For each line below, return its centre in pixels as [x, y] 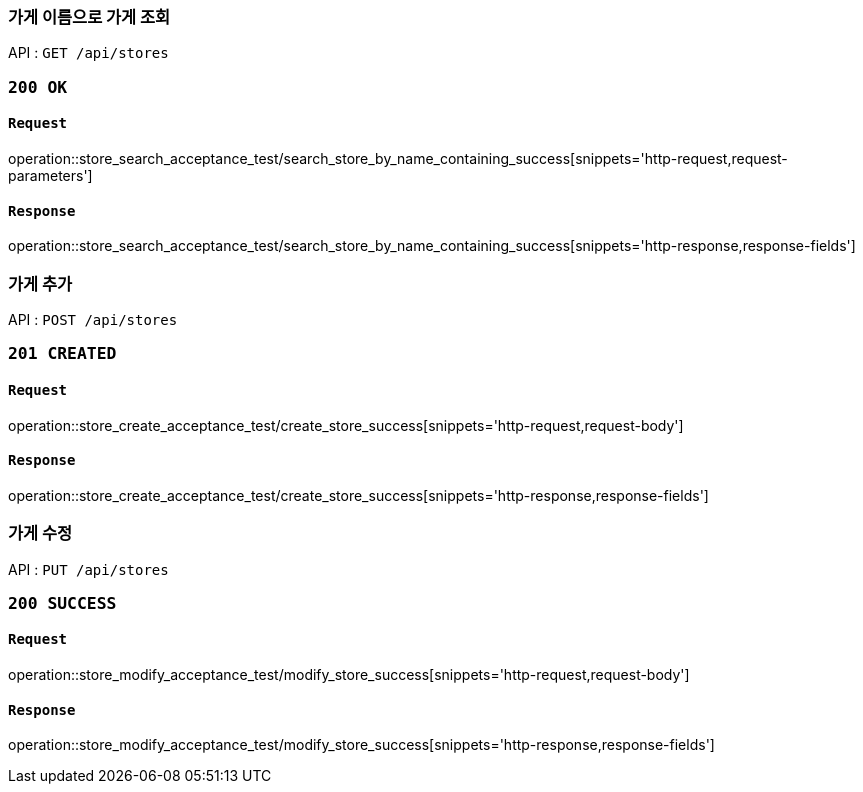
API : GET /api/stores [88, 53]
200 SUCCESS [62, 603]
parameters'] [50, 175]
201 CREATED [62, 354]
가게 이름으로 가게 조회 [89, 17]
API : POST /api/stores [93, 319]
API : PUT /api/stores [88, 569]
